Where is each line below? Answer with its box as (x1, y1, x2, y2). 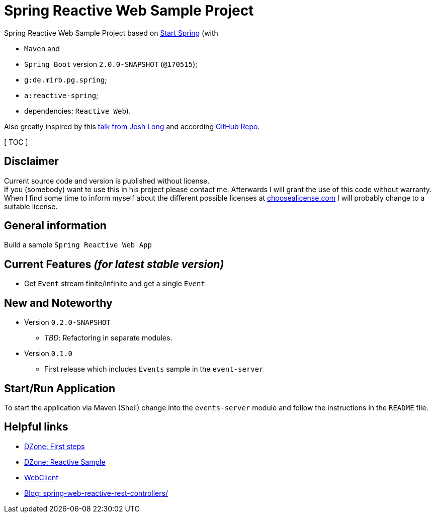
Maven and (24, 44, 60, 53)
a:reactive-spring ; (24, 91, 99, 100)
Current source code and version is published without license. (4, 176, 210, 185)
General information (4, 219, 107, 232)
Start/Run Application (4, 382, 116, 395)
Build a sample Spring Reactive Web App (4, 240, 152, 249)
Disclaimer (4, 155, 59, 168)
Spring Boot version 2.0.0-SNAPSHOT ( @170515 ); (24, 59, 198, 68)
